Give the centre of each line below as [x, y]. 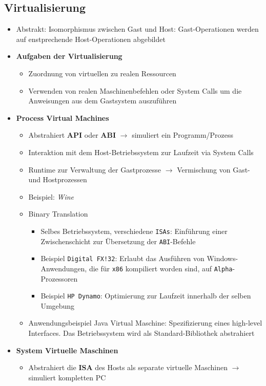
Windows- [222, 258]
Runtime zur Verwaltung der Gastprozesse [95, 169]
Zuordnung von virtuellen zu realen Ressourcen [102, 73]
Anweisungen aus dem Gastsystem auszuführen [103, 101]
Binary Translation [58, 214]
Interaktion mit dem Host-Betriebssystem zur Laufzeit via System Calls [141, 152]
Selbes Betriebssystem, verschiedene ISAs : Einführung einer [134, 231]
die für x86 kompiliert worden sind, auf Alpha [161, 268]
